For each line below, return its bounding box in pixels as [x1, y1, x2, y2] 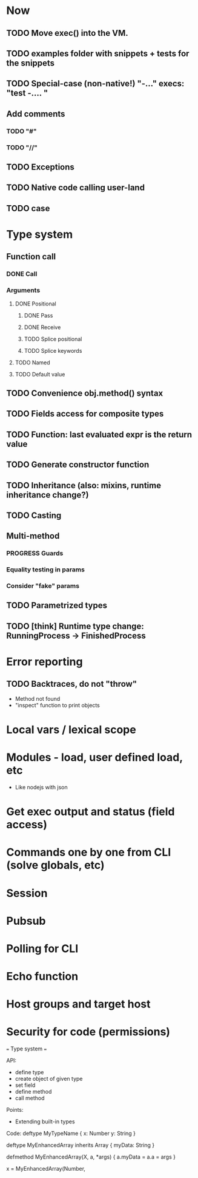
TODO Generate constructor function [6, 460, 150, 470]
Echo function [6, 970, 79, 984]
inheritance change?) [6, 489, 89, 500]
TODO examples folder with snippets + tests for [6, 48, 190, 58]
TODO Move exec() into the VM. [6, 28, 128, 38]
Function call [6, 251, 56, 262]
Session [6, 886, 48, 900]
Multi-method [6, 531, 60, 541]
